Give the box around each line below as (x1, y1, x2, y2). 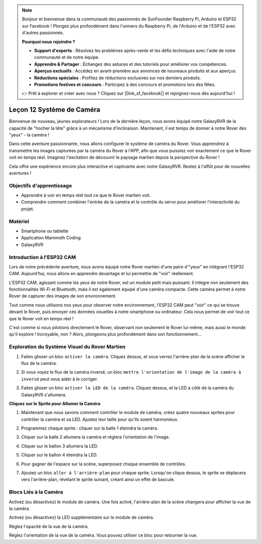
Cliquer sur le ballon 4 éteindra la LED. (21, 452, 98, 458)
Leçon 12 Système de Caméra (9, 106, 100, 114)
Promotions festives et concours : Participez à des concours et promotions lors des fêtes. (34, 82, 216, 87)
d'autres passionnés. (22, 30, 64, 36)
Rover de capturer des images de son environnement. (9, 293, 116, 299)
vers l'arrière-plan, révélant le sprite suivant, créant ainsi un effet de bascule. (21, 477, 175, 482)
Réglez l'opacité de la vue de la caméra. (9, 523, 89, 529)
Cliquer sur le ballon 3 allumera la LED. (21, 443, 98, 449)
